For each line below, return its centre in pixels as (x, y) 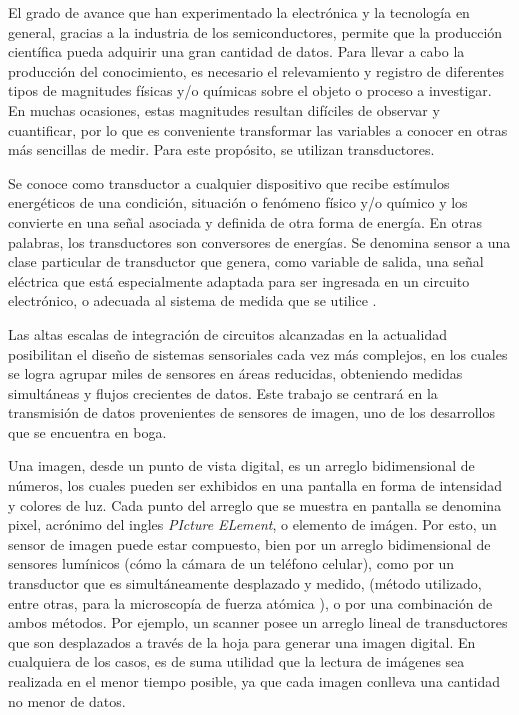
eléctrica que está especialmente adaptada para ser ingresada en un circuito (239, 280)
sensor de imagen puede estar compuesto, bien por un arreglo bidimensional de (249, 543)
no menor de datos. (67, 700)
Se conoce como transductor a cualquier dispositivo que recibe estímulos (229, 182)
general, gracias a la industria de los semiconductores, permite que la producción (255, 31)
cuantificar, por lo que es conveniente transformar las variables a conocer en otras (258, 129)
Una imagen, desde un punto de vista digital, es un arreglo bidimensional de (241, 465)
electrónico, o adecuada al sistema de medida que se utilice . (192, 300)
